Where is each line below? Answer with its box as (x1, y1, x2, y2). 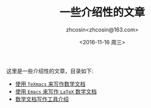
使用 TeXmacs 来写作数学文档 (15, 80, 86, 87)
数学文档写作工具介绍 (15, 95, 69, 103)
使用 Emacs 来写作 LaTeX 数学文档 (15, 87, 97, 95)
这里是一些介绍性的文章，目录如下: (6, 67, 94, 75)
